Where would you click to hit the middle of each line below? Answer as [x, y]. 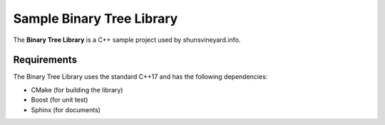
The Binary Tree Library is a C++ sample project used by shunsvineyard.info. [127, 40]
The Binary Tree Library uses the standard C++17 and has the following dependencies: [140, 77]
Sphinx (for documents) [66, 109]
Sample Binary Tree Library [96, 18]
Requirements [45, 60]
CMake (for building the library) [77, 89]
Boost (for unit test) [60, 100]
